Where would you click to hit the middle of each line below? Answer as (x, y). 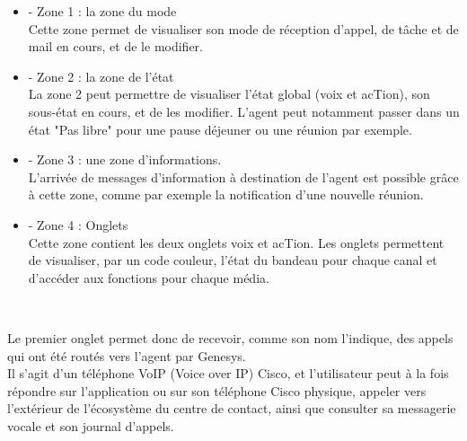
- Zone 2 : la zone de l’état (101, 76)
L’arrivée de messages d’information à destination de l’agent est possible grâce (243, 176)
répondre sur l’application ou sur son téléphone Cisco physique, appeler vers (217, 390)
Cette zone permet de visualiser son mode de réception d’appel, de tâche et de (243, 28)
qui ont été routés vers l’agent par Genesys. (127, 355)
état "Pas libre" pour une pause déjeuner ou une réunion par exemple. (220, 129)
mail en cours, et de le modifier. (115, 46)
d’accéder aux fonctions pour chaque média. (149, 277)
